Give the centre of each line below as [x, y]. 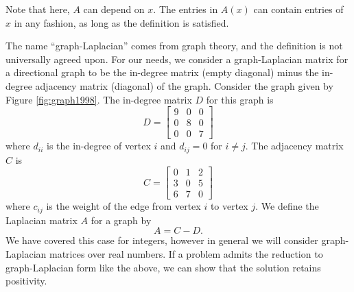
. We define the [287, 206]
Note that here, [38, 9]
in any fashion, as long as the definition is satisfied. [121, 22]
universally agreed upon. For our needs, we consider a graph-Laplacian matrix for [177, 59]
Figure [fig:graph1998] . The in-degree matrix [99, 99]
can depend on [114, 9]
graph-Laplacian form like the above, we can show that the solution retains [163, 267]
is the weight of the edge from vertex [123, 206]
